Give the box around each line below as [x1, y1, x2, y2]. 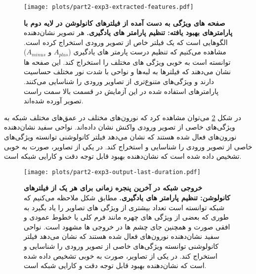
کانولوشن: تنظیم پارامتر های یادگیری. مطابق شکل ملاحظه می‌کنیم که [24, 192, 230, 203]
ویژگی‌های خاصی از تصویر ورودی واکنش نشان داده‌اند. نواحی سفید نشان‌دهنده [4, 122, 235, 132]
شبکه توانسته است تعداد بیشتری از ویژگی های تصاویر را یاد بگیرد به [24, 202, 225, 212]
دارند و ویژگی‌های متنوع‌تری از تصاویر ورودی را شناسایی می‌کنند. [24, 76, 214, 87]
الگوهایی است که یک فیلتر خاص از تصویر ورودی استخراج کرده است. [24, 37, 228, 47]
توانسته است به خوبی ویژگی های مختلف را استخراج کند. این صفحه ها [24, 56, 231, 67]
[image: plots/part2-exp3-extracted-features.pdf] [24, 3, 194, 10]
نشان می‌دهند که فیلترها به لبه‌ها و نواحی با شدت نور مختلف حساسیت [24, 66, 231, 77]
